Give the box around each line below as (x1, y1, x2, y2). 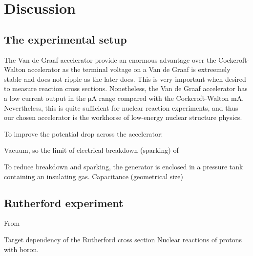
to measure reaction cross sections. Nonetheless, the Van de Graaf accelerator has (4, 83, 248, 93)
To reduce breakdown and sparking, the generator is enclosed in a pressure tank (4, 161, 243, 171)
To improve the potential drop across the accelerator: (4, 128, 163, 139)
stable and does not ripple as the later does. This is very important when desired (4, 73, 246, 84)
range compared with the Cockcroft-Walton (99, 93, 229, 103)
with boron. (4, 244, 39, 254)
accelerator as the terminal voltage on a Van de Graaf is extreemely (28, 64, 231, 74)
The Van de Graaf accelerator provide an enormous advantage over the (4, 54, 216, 65)
